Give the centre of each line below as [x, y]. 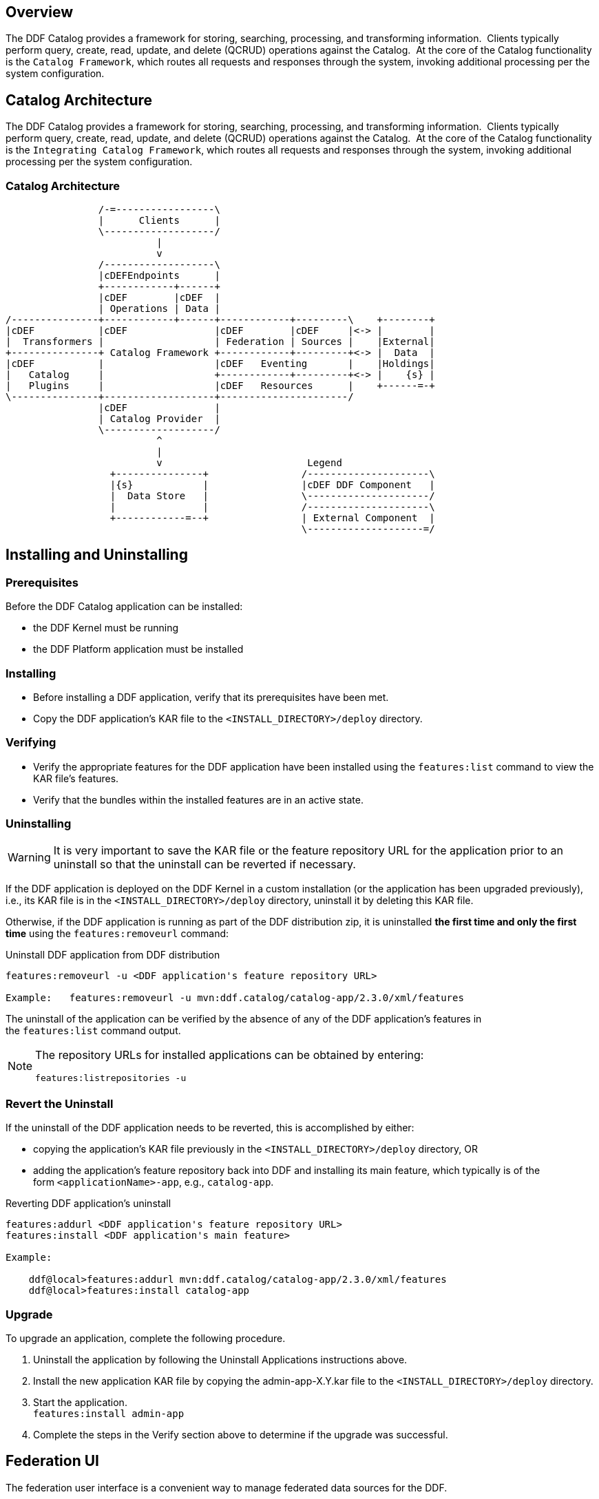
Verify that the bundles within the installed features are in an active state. [198, 799]
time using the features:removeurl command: [117, 934]
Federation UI [53, 1461]
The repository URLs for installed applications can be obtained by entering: [230, 1055]
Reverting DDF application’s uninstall [88, 1204]
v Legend [249, 463]
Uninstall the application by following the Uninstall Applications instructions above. [220, 1359]
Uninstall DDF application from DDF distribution [113, 955]
